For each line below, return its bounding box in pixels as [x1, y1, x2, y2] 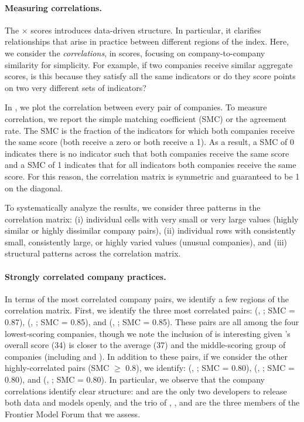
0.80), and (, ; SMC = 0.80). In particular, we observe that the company [5, 373, 265, 386]
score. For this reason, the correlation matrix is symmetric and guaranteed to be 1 [5, 170, 300, 182]
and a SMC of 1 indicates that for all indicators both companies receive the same [5, 158, 296, 171]
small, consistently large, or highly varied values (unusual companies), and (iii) [5, 235, 288, 248]
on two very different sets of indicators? [5, 81, 146, 93]
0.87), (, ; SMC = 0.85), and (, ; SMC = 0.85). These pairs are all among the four [5, 316, 299, 328]
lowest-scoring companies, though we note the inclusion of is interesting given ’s [5, 327, 291, 339]
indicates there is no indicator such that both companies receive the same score [5, 147, 289, 159]
